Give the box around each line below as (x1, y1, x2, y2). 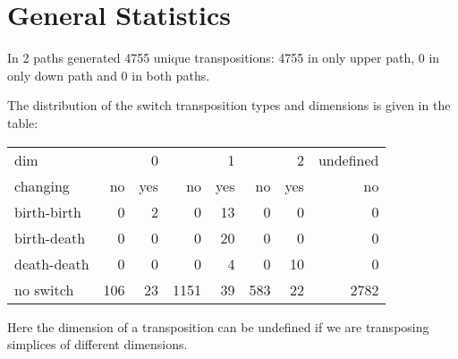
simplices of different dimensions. (7, 335, 188, 354)
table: (7, 113, 38, 132)
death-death (14, 252, 89, 274)
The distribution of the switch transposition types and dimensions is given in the (7, 96, 451, 115)
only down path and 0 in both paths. (7, 65, 210, 84)
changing (14, 175, 70, 196)
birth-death (14, 227, 86, 248)
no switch (14, 278, 74, 300)
